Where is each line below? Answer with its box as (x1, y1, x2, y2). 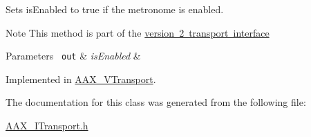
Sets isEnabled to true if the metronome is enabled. (6, 2, 224, 16)
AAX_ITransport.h (6, 118, 88, 133)
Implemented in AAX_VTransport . (6, 71, 156, 86)
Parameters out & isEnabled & (6, 48, 141, 63)
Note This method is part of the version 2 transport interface (6, 25, 270, 39)
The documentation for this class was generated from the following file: (6, 95, 306, 109)
